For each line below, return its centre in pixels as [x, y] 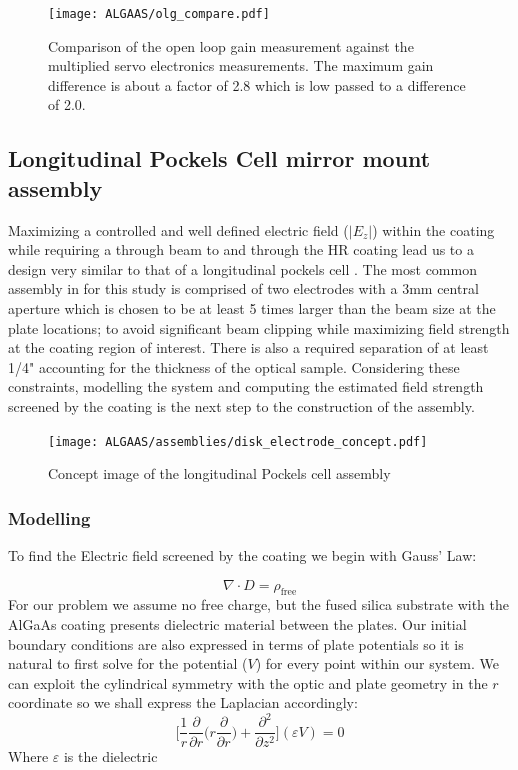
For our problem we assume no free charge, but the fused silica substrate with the [258, 604]
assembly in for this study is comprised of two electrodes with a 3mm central [243, 288]
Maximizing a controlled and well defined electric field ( [178, 229]
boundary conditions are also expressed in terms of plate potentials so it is [236, 643]
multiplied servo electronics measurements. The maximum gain [241, 65]
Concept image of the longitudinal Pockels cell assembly [219, 473]
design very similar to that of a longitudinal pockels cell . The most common [242, 268]
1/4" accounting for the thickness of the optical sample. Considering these [234, 366]
